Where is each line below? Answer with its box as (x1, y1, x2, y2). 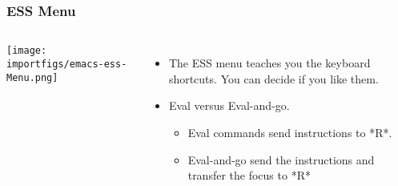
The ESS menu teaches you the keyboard (168, 55, 371, 71)
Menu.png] (6, 71, 58, 83)
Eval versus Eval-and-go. (168, 97, 290, 114)
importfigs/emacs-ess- (6, 58, 127, 70)
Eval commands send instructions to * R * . (187, 124, 392, 140)
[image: (6, 45, 47, 57)
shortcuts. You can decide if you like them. (168, 70, 379, 87)
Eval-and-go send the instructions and (187, 151, 375, 168)
